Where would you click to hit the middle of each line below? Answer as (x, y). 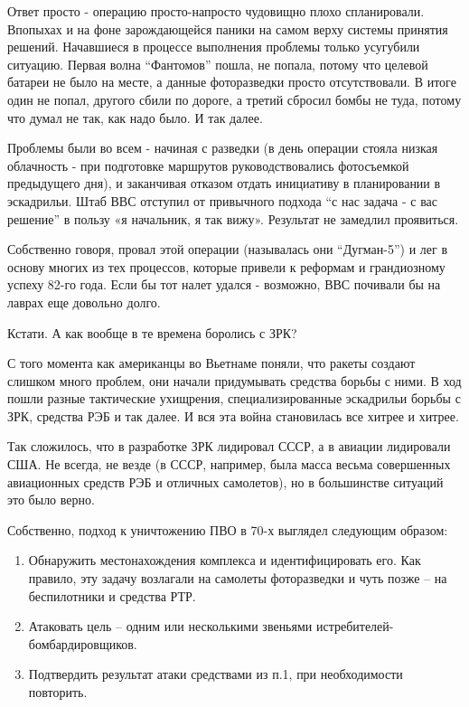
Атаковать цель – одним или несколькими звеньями (170, 626)
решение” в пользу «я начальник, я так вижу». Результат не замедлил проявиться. (233, 218)
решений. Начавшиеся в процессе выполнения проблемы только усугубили (214, 47)
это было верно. (51, 500)
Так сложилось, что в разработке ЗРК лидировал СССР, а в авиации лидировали (229, 446)
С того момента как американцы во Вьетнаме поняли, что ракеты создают (211, 363)
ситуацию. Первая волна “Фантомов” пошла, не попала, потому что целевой (218, 64)
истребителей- (355, 626)
